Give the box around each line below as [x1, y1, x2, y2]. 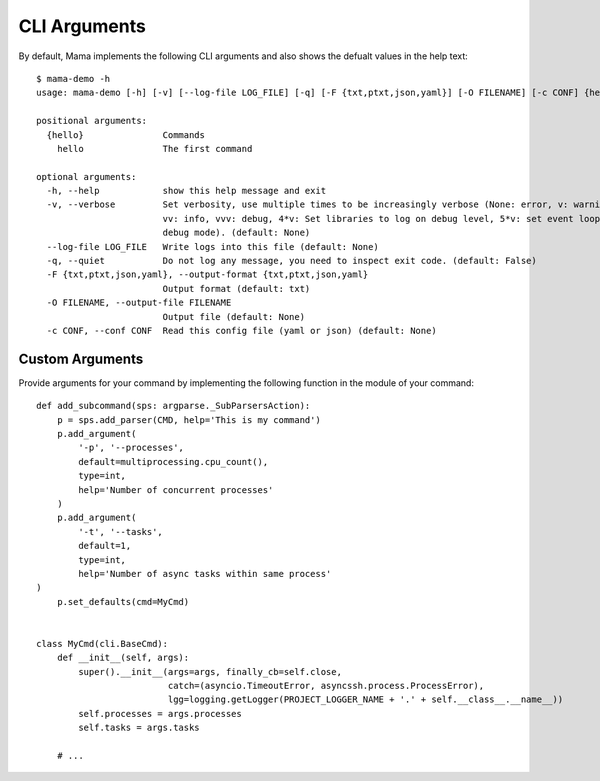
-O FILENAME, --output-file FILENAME [46, 297, 232, 309]
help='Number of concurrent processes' [78, 484, 274, 495]
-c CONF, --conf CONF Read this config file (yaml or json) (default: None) [46, 325, 437, 336]
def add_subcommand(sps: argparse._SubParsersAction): [36, 400, 311, 412]
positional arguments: [36, 115, 148, 127]
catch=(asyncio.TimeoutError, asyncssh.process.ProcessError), [167, 680, 485, 692]
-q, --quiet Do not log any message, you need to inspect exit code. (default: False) [46, 255, 537, 267]
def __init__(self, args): [56, 652, 190, 664]
